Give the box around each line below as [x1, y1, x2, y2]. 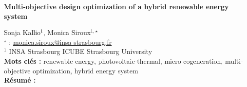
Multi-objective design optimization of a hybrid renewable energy [4, 1, 229, 11]
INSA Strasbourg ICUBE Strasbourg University [9, 46, 152, 56]
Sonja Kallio [4, 27, 41, 37]
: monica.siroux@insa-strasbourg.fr [9, 36, 112, 47]
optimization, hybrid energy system [33, 65, 138, 75]
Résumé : [4, 75, 36, 85]
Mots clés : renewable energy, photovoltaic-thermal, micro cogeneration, [4, 55, 223, 66]
